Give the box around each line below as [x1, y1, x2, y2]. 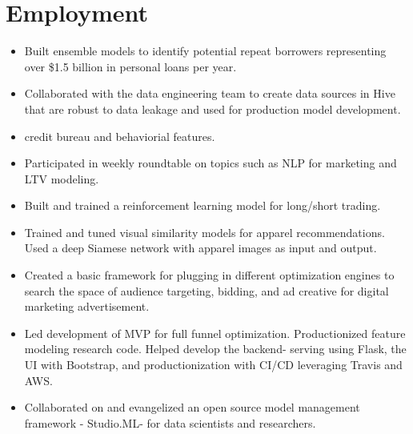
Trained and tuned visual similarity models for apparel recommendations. [24, 223, 385, 240]
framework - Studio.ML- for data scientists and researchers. [24, 414, 316, 431]
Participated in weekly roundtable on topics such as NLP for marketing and [24, 155, 397, 171]
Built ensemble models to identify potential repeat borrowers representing [24, 42, 387, 59]
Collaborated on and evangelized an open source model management [24, 399, 360, 416]
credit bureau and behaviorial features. [24, 127, 215, 144]
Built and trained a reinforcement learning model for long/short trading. [24, 197, 381, 214]
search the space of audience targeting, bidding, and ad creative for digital [24, 282, 389, 299]
